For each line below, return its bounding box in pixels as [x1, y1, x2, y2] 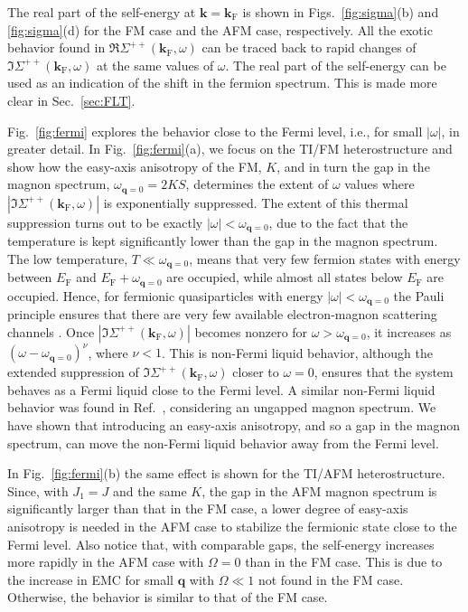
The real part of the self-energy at [7, 3, 196, 21]
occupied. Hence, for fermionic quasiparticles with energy [7, 286, 323, 305]
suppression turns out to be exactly [7, 212, 203, 231]
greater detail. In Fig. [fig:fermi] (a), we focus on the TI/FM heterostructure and [7, 139, 453, 158]
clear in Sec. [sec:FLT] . [7, 90, 136, 109]
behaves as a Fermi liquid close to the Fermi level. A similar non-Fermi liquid [7, 380, 435, 399]
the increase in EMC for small [7, 570, 173, 588]
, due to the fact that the [268, 212, 408, 231]
